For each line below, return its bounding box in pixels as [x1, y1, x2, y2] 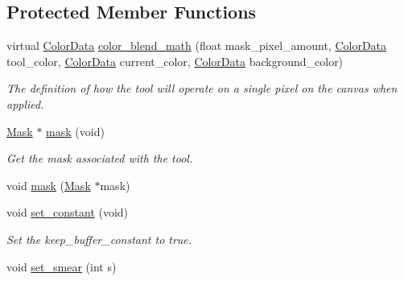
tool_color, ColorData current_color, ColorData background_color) [6, 52, 344, 69]
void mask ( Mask [6, 176, 91, 193]
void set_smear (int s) [6, 258, 117, 275]
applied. [6, 95, 44, 112]
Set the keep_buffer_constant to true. [6, 230, 192, 247]
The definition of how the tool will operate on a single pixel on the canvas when [6, 80, 398, 97]
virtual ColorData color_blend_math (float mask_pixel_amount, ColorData [6, 37, 387, 54]
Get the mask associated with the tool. [6, 150, 193, 167]
